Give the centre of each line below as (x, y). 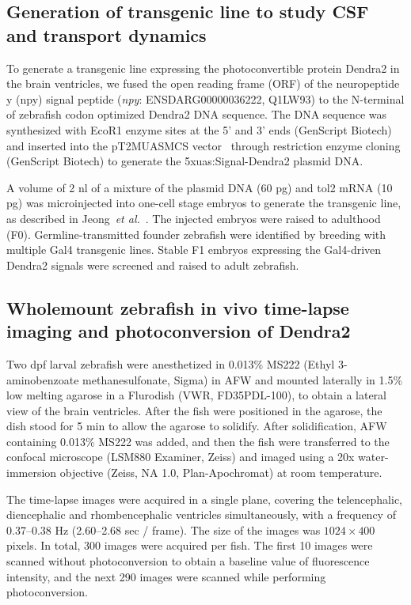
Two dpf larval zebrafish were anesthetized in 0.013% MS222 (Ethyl (171, 363)
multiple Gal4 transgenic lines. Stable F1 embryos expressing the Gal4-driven (194, 250)
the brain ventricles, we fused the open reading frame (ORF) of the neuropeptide (203, 83)
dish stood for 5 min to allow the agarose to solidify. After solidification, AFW (197, 426)
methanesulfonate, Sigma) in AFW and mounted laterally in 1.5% (243, 379)
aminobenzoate (43, 379)
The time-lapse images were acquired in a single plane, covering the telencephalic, (205, 499)
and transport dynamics (107, 34)
